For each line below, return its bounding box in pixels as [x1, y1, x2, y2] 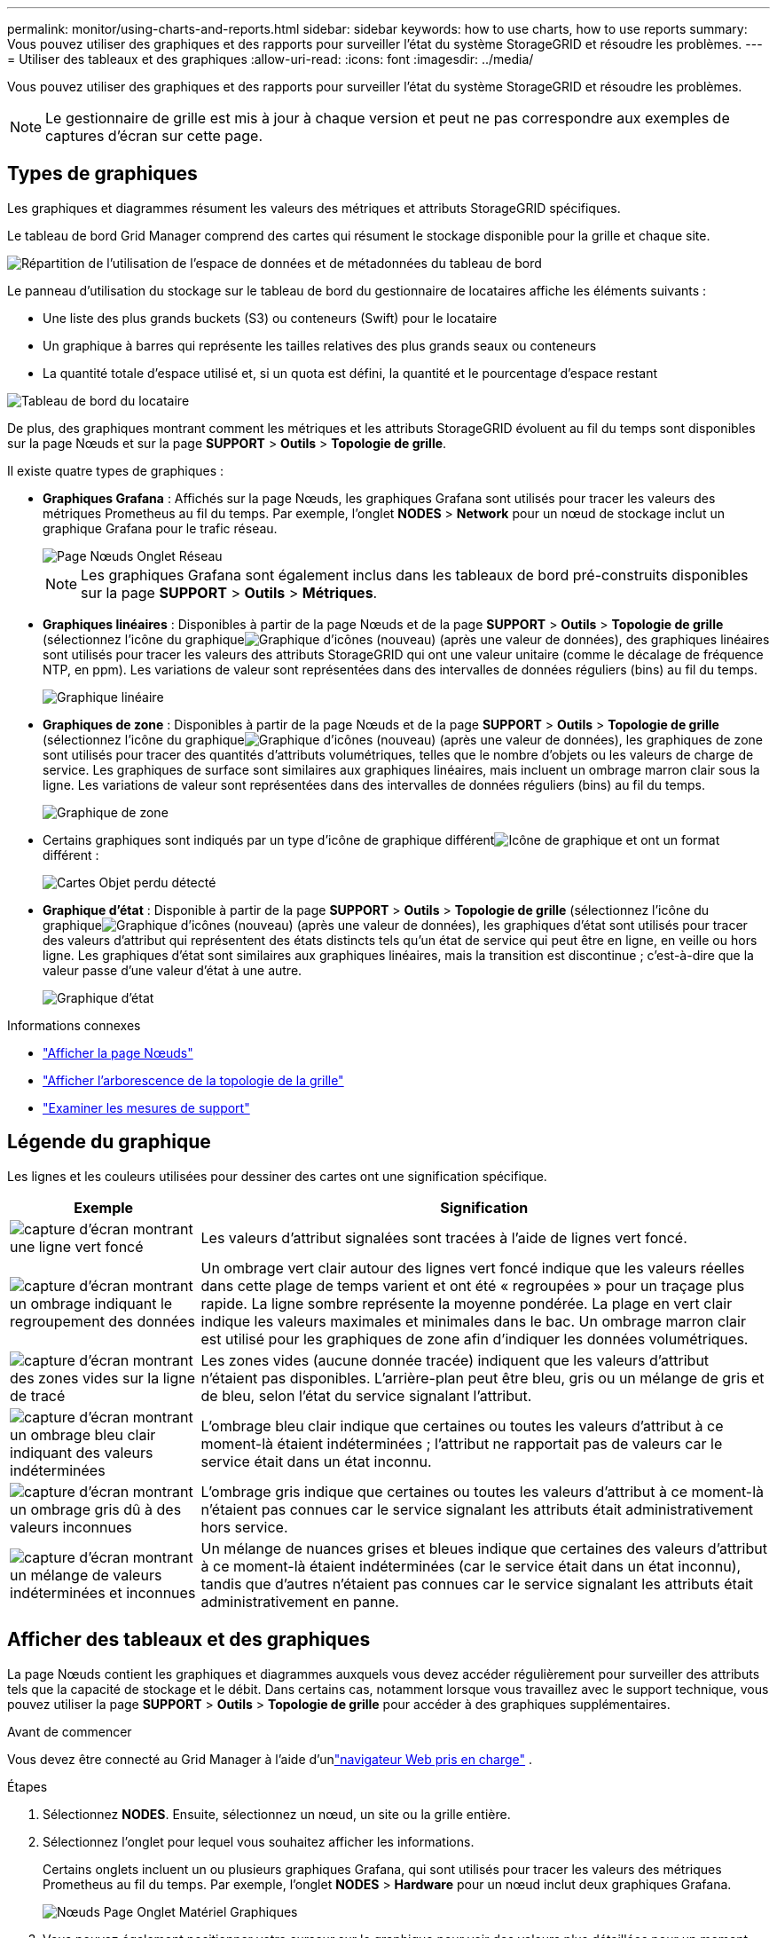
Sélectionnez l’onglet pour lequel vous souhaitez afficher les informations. [43, 1833, 475, 1849]
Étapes [7, 1778, 48, 1794]
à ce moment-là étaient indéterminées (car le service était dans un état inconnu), [200, 1556, 742, 1575]
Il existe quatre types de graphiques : [7, 462, 224, 478]
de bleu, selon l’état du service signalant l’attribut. [200, 1386, 532, 1405]
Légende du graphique [7, 1130, 211, 1154]
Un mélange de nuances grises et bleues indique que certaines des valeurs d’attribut [200, 1539, 767, 1557]
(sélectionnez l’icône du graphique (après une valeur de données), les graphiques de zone [43, 731, 763, 747]
